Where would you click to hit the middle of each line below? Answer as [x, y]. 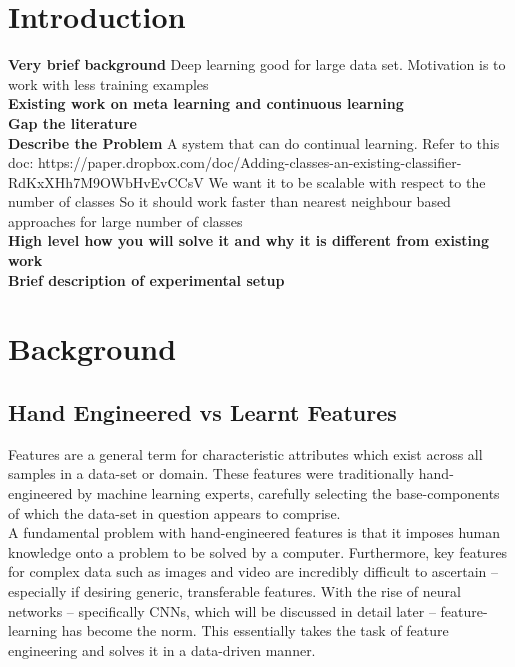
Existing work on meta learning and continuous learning [206, 103]
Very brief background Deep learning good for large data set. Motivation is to [257, 64]
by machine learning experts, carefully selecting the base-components [288, 493]
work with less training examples [108, 83]
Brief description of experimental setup [146, 279]
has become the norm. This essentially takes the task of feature [255, 630]
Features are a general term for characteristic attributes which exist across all [245, 453]
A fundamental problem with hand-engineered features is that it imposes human [254, 532]
